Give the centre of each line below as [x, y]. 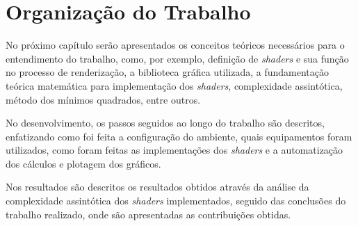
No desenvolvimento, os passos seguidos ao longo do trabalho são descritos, [165, 123]
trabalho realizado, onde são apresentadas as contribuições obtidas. [148, 214]
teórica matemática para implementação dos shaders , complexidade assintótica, [174, 85]
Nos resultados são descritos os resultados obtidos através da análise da [157, 187]
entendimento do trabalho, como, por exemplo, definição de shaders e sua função [177, 58]
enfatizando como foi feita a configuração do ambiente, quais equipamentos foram [179, 136]
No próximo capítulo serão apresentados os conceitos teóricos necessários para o [175, 45]
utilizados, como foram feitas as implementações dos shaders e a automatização [174, 150]
